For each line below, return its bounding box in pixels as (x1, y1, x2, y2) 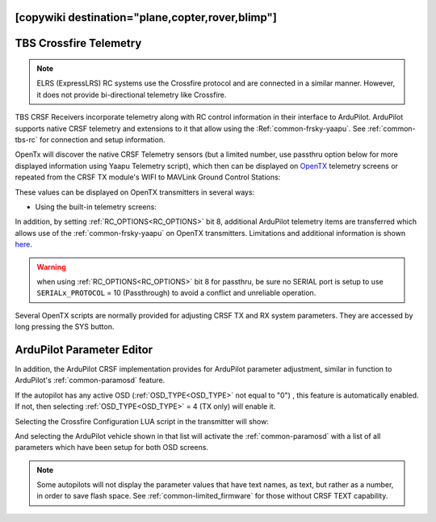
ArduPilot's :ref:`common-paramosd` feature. (15, 376, 166, 385)
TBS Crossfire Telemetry (15, 36, 142, 50)
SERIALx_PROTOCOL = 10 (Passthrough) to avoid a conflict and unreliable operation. (36, 288, 317, 298)
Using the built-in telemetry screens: (35, 202, 157, 212)
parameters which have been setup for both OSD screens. (15, 443, 209, 453)
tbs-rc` (15, 134, 38, 145)
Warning (36, 262, 66, 272)
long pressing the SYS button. (15, 322, 115, 331)
